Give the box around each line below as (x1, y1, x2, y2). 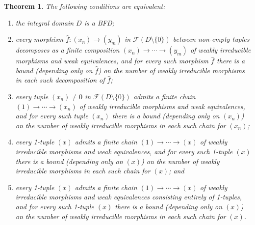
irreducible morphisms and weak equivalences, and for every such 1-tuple (15, 146, 233, 156)
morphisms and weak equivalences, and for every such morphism (15, 56, 209, 66)
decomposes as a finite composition (15, 45, 120, 55)
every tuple (15, 91, 49, 101)
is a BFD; (84, 17, 114, 28)
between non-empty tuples (173, 34, 250, 44)
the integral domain (15, 17, 74, 28)
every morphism (15, 34, 64, 44)
